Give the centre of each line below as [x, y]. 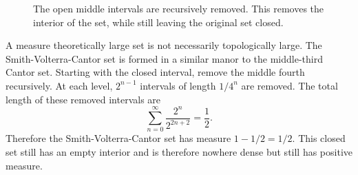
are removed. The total [289, 85]
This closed [322, 138]
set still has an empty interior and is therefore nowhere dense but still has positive [179, 152]
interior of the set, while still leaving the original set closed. [158, 22]
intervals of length [178, 85]
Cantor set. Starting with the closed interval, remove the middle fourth [155, 72]
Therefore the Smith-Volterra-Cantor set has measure [118, 138]
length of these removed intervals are [83, 99]
